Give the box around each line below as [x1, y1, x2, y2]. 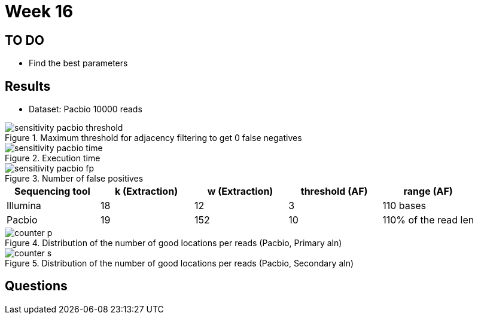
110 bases [382, 200, 426, 212]
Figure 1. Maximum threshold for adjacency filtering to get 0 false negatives [5, 133, 302, 143]
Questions [5, 278, 68, 294]
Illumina [7, 200, 41, 212]
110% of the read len [382, 214, 474, 226]
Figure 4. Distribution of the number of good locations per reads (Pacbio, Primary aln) [5, 238, 342, 249]
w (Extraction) [207, 185, 273, 198]
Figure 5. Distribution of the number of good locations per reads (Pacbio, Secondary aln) [5, 258, 354, 269]
